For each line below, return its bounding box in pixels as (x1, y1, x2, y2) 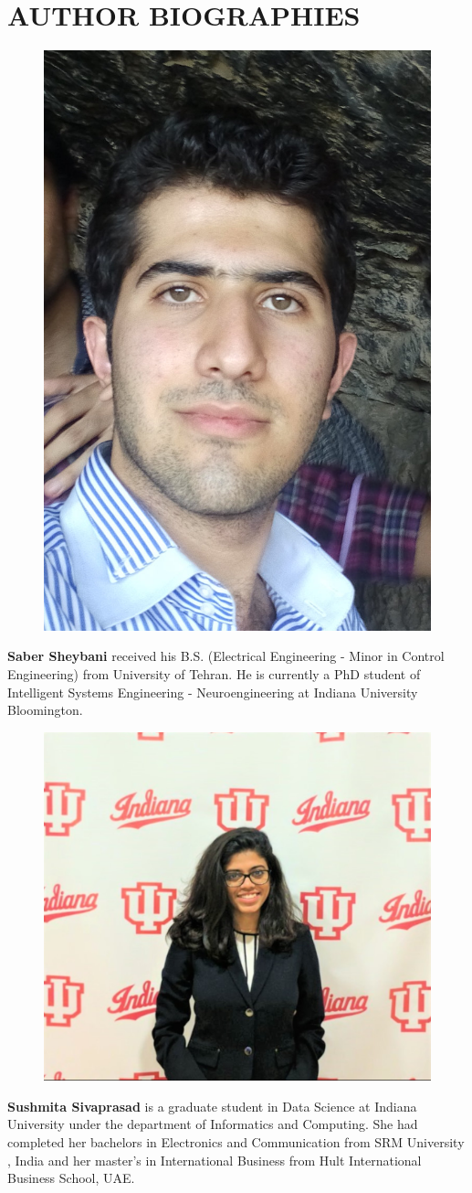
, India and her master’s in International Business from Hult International (7, 1150, 422, 1169)
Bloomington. (7, 700, 83, 719)
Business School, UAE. (7, 1168, 135, 1188)
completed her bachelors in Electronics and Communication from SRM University (7, 1132, 465, 1151)
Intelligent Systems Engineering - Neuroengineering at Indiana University (7, 682, 418, 701)
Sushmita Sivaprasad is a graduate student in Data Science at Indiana (7, 1096, 417, 1115)
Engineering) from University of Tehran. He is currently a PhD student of (7, 665, 421, 684)
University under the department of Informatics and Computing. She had (7, 1114, 418, 1134)
